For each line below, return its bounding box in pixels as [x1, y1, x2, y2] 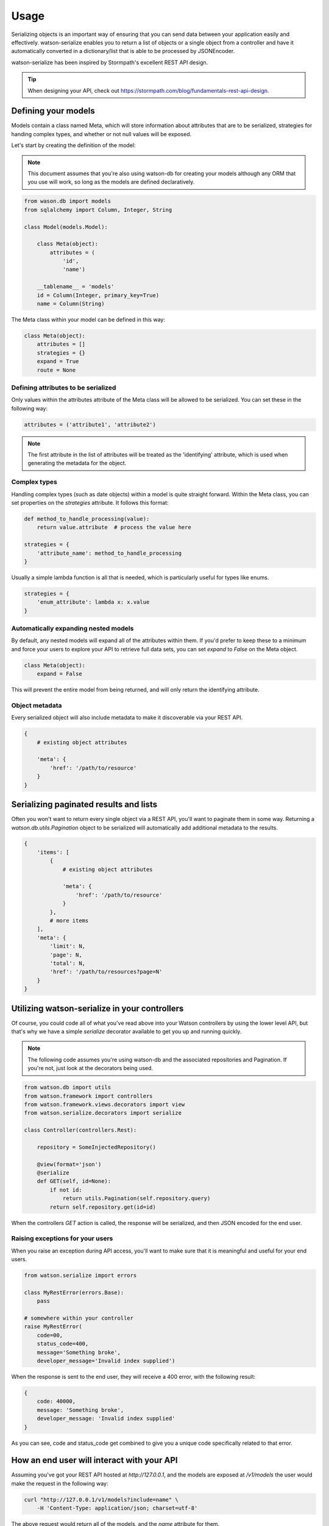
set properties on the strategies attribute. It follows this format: [11, 499, 169, 506]
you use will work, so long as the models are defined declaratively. [27, 178, 195, 186]
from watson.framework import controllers [24, 1093, 153, 1099]
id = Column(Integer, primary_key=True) [37, 292, 160, 298]
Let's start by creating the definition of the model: [11, 142, 136, 149]
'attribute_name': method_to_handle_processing [37, 549, 182, 557]
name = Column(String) [37, 300, 105, 308]
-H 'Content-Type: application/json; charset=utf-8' [37, 1505, 198, 1512]
